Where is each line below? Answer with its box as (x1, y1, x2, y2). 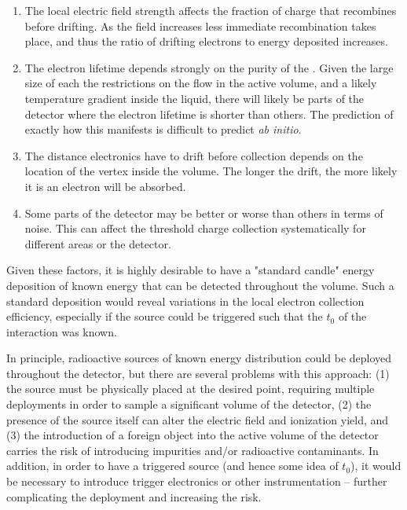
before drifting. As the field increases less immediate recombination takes (24, 17, 376, 34)
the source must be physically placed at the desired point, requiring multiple (6, 380, 375, 397)
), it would (350, 457, 401, 474)
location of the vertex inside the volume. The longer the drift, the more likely (24, 163, 398, 179)
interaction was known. (6, 323, 117, 339)
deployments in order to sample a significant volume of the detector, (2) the (6, 396, 372, 413)
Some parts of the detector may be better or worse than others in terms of (24, 204, 383, 221)
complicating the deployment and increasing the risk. (6, 488, 262, 504)
